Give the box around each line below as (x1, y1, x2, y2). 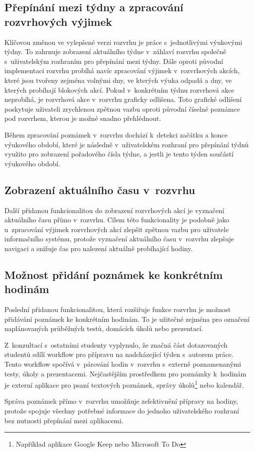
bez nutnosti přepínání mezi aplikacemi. (4, 415, 123, 425)
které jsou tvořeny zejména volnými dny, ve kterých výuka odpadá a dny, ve (4, 75, 232, 85)
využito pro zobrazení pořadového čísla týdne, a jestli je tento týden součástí (4, 149, 234, 159)
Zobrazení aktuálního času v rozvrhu (4, 182, 195, 197)
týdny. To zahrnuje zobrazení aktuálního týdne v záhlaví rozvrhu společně (4, 46, 226, 57)
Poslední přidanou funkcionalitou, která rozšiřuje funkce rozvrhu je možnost (4, 304, 231, 314)
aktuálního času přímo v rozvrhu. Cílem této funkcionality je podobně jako (4, 215, 230, 225)
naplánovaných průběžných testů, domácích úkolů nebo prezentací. (4, 323, 203, 334)
